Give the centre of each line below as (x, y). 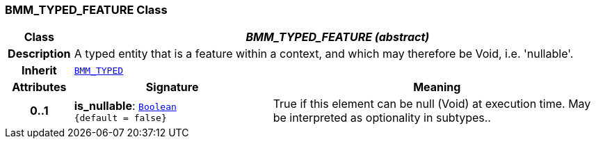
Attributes (39, 87)
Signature (172, 87)
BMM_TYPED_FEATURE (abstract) (338, 37)
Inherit (39, 71)
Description (39, 54)
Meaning (437, 87)
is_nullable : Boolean (125, 105)
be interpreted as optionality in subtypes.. (382, 118)
